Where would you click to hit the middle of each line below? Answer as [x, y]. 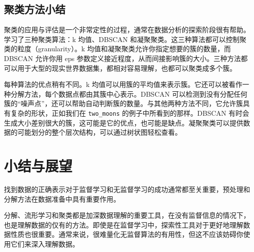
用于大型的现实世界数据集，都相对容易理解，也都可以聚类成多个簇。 [127, 68]
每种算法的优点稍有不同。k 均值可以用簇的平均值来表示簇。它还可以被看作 [123, 84]
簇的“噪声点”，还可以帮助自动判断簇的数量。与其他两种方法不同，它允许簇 [124, 103]
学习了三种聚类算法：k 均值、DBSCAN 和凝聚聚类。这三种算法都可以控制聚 [125, 39]
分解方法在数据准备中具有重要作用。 [62, 199]
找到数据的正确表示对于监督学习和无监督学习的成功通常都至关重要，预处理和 [127, 189]
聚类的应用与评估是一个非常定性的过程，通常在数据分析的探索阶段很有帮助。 [127, 30]
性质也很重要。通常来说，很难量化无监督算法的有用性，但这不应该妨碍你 [127, 234]
